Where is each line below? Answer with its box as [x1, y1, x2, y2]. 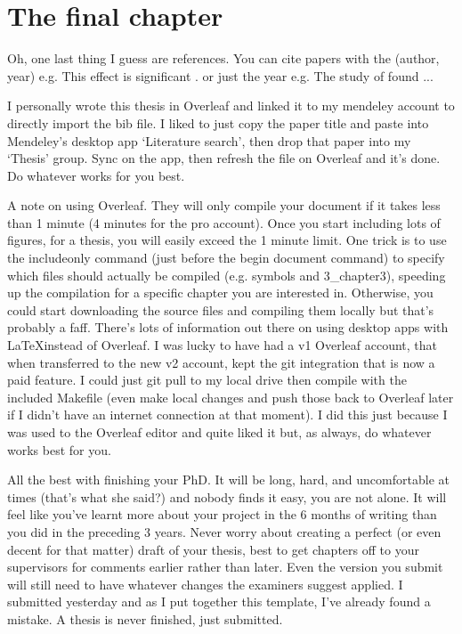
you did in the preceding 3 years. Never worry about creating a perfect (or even [7, 522, 442, 541]
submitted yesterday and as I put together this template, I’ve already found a [7, 592, 431, 611]
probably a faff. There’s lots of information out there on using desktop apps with [7, 318, 449, 337]
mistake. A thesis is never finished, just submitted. [7, 609, 283, 628]
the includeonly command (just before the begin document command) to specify [7, 248, 445, 267]
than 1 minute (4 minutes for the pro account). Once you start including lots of [7, 213, 441, 232]
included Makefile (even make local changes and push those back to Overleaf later [7, 387, 454, 406]
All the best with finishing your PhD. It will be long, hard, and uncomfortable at [7, 470, 450, 489]
